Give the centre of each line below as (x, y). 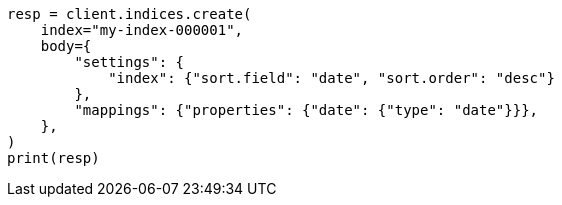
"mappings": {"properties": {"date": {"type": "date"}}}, (306, 110)
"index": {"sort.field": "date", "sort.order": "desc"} (331, 78)
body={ (66, 46)
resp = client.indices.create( (129, 14)
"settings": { (129, 62)
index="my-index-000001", (142, 30)
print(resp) (53, 158)
